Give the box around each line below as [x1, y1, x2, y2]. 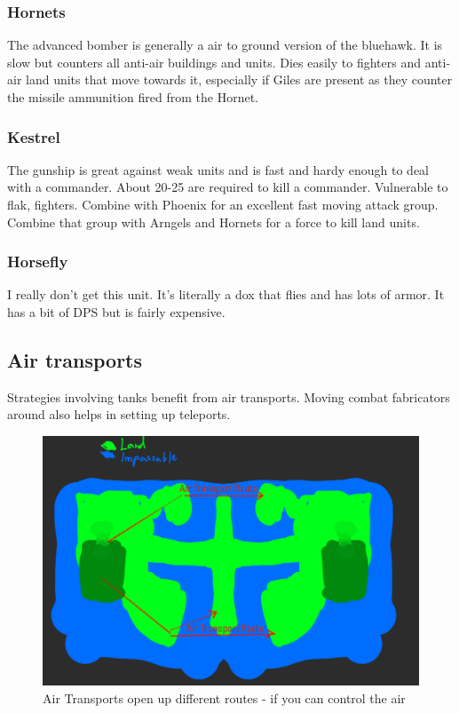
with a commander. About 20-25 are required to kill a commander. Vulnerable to [7, 178, 448, 196]
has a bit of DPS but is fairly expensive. [7, 303, 226, 321]
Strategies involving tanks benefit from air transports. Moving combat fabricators [7, 387, 450, 406]
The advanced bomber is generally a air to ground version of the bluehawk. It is [7, 36, 443, 54]
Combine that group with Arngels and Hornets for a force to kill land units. [7, 212, 420, 231]
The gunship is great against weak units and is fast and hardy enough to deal [7, 160, 430, 178]
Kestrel [7, 125, 60, 147]
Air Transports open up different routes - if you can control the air [43, 688, 406, 707]
